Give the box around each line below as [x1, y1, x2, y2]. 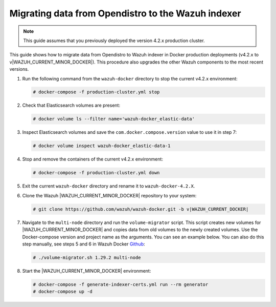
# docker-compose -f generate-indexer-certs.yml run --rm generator [33, 281, 209, 287]
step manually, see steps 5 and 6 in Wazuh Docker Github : [22, 241, 145, 247]
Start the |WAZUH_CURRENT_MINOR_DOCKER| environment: [22, 268, 151, 274]
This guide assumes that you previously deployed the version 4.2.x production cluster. [23, 37, 205, 44]
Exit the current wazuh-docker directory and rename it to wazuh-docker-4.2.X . [22, 183, 195, 189]
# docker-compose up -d [33, 289, 93, 295]
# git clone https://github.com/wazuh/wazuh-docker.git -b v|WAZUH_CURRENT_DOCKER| [33, 206, 249, 212]
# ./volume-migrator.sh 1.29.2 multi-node [33, 254, 141, 260]
